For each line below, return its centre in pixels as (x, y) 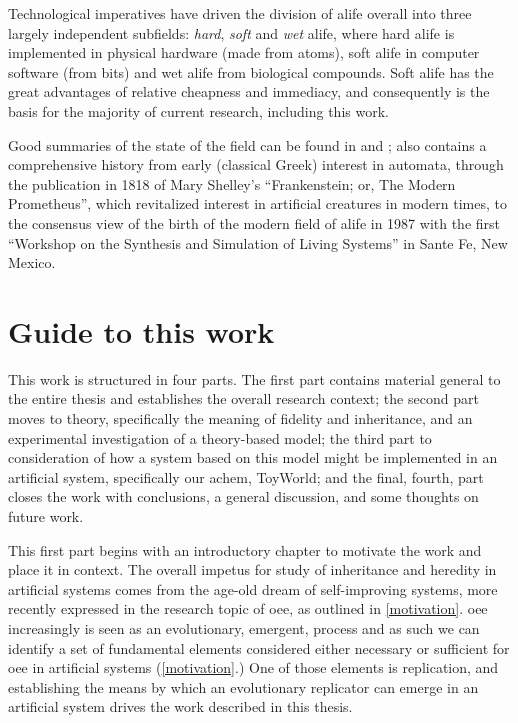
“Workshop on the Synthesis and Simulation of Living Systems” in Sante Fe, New (258, 242)
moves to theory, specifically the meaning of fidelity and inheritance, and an (240, 418)
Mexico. (32, 262)
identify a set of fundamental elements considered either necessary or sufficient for (259, 647)
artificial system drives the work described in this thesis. (180, 706)
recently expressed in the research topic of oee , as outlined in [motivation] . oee (248, 608)
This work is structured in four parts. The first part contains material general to (254, 378)
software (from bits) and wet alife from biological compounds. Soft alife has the (251, 71)
